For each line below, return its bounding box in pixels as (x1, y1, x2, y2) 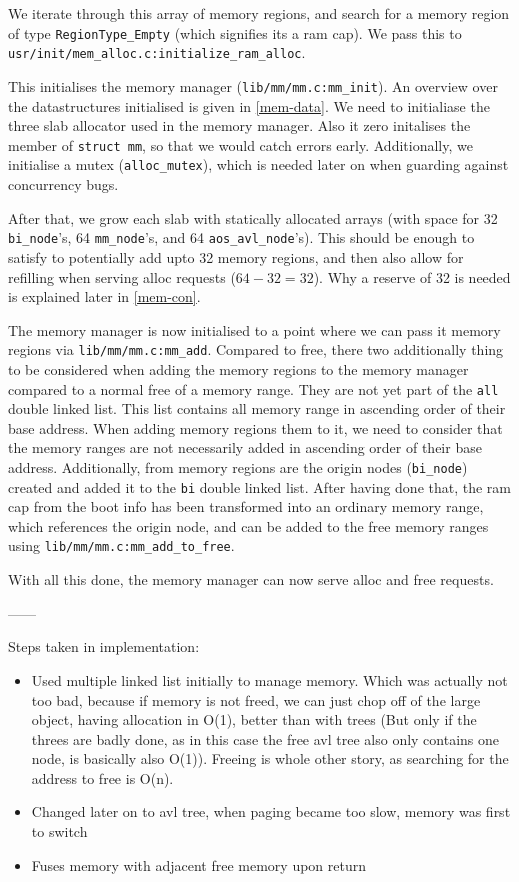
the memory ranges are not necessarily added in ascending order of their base (8, 437, 482, 458)
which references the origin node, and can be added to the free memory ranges (8, 515, 489, 536)
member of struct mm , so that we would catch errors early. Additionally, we (8, 134, 473, 155)
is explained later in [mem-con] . (8, 286, 201, 307)
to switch (31, 821, 88, 842)
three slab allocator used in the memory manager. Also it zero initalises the (8, 115, 471, 136)
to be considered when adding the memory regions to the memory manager (8, 358, 469, 379)
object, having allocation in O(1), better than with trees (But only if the (31, 709, 477, 730)
